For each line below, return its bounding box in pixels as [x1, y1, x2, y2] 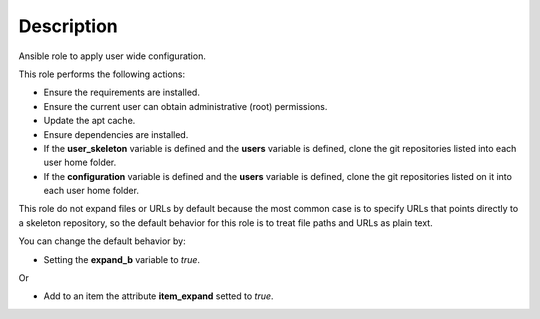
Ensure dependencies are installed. [43, 128, 189, 140]
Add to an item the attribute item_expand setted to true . [43, 290, 274, 302]
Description [18, 15, 119, 37]
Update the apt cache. [43, 115, 136, 127]
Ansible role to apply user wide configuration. [18, 50, 207, 62]
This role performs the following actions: [18, 68, 186, 80]
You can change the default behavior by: [18, 235, 186, 247]
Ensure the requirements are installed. [43, 86, 200, 99]
